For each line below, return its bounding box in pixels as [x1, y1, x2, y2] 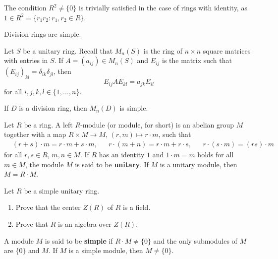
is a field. [122, 202, 151, 212]
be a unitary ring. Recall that [23, 45, 113, 56]
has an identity [99, 149, 145, 160]
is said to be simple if [45, 235, 113, 246]
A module [4, 235, 34, 246]
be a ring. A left [24, 119, 73, 129]
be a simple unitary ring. [24, 185, 100, 195]
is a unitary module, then [160, 159, 237, 169]
